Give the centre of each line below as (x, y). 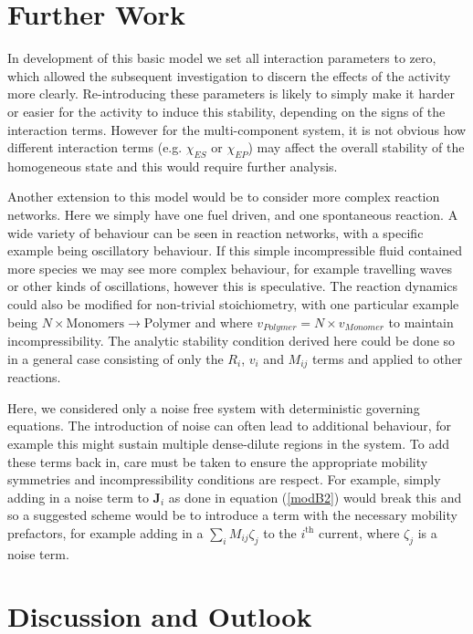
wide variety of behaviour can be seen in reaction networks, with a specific (215, 232)
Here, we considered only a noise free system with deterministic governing (214, 407)
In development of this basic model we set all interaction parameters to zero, (222, 58)
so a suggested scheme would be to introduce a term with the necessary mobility (232, 515)
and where (224, 322)
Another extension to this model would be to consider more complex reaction (224, 197)
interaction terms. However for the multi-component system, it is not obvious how (237, 129)
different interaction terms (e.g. (95, 147)
